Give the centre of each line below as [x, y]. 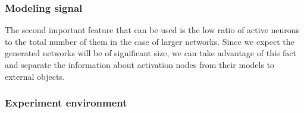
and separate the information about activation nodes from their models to [140, 64]
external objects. [35, 76]
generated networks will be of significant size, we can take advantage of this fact [151, 53]
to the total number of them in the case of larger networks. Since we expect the [150, 41]
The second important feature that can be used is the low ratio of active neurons [152, 30]
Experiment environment [66, 103]
